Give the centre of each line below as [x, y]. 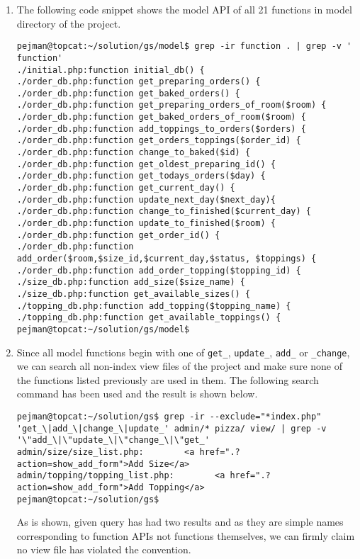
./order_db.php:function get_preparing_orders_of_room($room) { [171, 105]
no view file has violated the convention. [104, 549]
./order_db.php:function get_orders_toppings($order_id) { [159, 141]
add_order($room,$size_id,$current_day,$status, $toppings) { [167, 259]
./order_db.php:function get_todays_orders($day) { [141, 176]
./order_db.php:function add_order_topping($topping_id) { [159, 270]
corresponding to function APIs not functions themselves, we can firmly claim [186, 535]
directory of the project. [69, 23]
